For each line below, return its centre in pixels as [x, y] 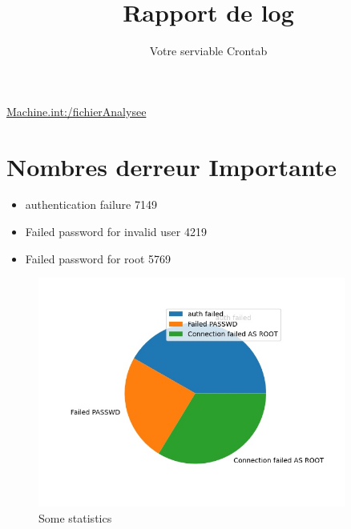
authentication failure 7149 [91, 204]
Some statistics [75, 518]
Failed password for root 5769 [98, 258]
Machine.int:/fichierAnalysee [77, 111]
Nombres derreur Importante [172, 166]
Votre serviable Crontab [208, 51]
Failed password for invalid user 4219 [116, 232]
